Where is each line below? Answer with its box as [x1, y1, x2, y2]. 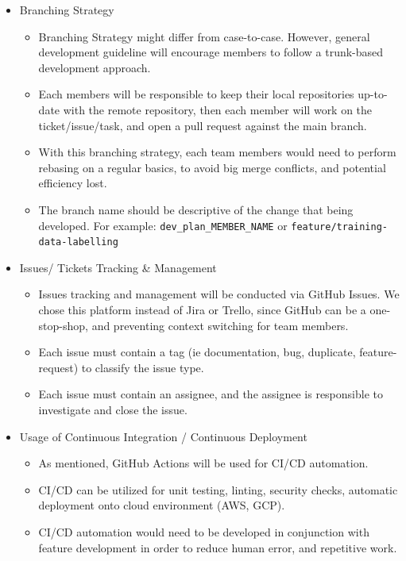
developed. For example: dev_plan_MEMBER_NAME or [38, 217, 288, 233]
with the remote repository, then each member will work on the [63, 101, 373, 117]
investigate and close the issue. [38, 402, 188, 417]
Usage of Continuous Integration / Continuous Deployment [19, 428, 307, 444]
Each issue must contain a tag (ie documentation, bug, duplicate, [38, 344, 356, 360]
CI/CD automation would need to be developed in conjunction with [38, 523, 369, 540]
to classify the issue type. [81, 359, 204, 375]
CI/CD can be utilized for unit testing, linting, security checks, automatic [38, 481, 398, 498]
